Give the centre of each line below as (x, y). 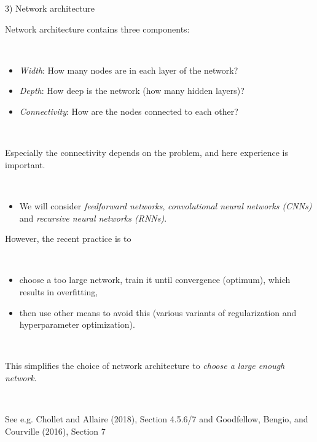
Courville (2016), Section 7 (55, 431)
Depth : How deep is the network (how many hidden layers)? (132, 91)
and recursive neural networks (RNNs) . (93, 218)
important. (25, 164)
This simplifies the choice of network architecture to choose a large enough (145, 366)
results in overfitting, (59, 291)
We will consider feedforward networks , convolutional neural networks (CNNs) (166, 205)
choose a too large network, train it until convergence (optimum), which (155, 280)
